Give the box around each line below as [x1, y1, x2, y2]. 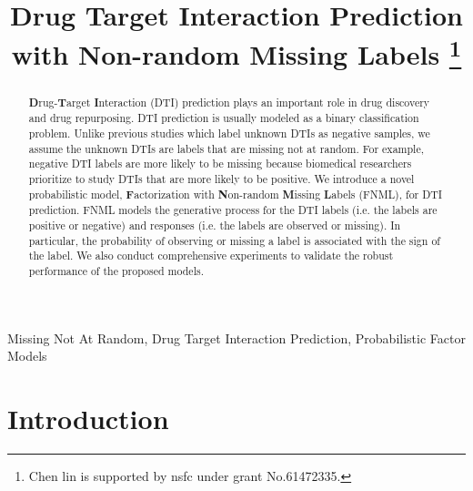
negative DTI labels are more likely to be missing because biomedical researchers [28, 156, 412, 171]
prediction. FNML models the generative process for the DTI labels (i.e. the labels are [28, 202, 438, 218]
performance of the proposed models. [28, 262, 204, 278]
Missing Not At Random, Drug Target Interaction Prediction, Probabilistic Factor [7, 328, 466, 347]
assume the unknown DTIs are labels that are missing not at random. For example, [28, 140, 424, 156]
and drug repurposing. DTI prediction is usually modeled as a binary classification [28, 110, 419, 126]
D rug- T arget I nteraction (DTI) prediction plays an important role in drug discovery [28, 94, 430, 110]
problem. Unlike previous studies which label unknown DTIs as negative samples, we [28, 126, 430, 140]
